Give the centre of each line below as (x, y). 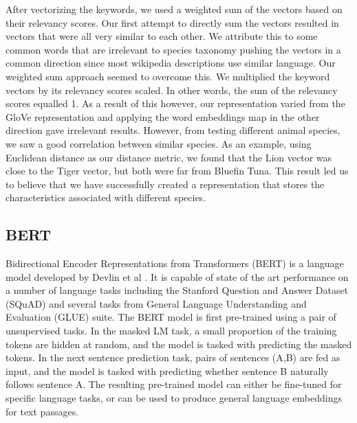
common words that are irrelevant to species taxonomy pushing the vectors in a (173, 49)
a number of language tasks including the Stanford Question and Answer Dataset (177, 290)
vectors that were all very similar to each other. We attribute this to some (162, 36)
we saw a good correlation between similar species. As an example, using (159, 143)
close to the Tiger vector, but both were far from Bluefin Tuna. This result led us (177, 171)
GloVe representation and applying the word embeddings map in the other (163, 116)
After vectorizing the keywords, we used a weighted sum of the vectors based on (174, 9)
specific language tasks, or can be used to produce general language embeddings (174, 398)
